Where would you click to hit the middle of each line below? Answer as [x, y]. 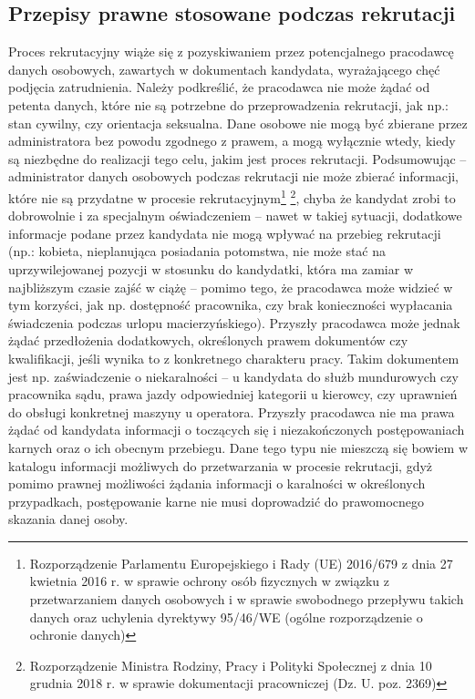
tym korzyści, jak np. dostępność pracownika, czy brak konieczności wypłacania [231, 305]
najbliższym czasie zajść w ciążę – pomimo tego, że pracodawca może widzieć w [231, 287]
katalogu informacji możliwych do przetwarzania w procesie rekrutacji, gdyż [221, 465]
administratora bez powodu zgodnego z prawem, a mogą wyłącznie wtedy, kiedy [232, 141]
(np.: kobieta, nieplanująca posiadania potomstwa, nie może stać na [197, 251]
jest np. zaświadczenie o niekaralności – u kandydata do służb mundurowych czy [233, 376]
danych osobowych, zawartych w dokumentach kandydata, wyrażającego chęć [224, 69]
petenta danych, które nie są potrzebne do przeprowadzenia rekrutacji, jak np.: [228, 104]
